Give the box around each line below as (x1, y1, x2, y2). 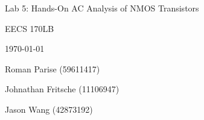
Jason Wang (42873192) (5, 103, 93, 115)
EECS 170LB (5, 22, 54, 34)
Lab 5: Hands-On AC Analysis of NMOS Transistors (5, 2, 199, 14)
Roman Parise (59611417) (5, 62, 100, 75)
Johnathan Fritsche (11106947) (5, 83, 120, 95)
